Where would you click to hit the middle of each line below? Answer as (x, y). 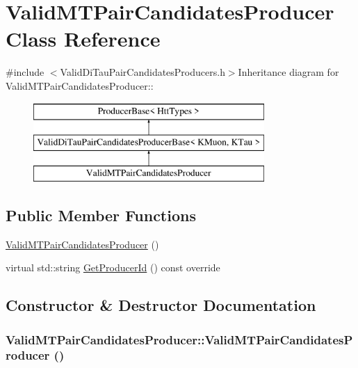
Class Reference (83, 39)
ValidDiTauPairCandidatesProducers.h (143, 72)
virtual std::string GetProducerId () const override (113, 267)
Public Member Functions (101, 215)
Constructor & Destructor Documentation (161, 305)
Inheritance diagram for (288, 72)
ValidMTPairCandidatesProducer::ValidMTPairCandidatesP (179, 339)
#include (25, 72)
